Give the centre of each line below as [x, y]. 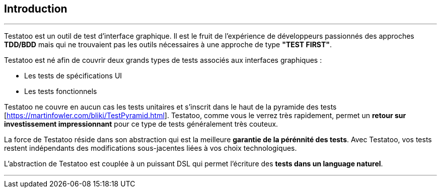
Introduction [36, 9]
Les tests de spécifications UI [73, 76]
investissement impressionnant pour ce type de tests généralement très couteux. [141, 124]
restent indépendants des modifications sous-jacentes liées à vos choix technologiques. [151, 148]
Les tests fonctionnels [61, 91]
